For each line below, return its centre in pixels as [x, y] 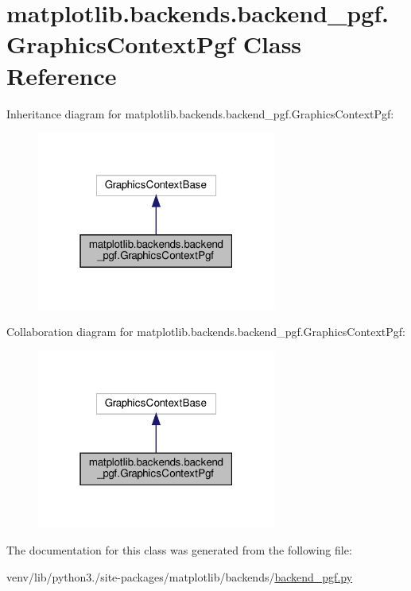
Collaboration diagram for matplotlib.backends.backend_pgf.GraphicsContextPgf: [206, 332]
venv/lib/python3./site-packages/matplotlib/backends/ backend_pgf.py [180, 576]
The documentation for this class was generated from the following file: [179, 549]
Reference [62, 75]
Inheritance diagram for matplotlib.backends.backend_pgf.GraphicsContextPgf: [200, 113]
